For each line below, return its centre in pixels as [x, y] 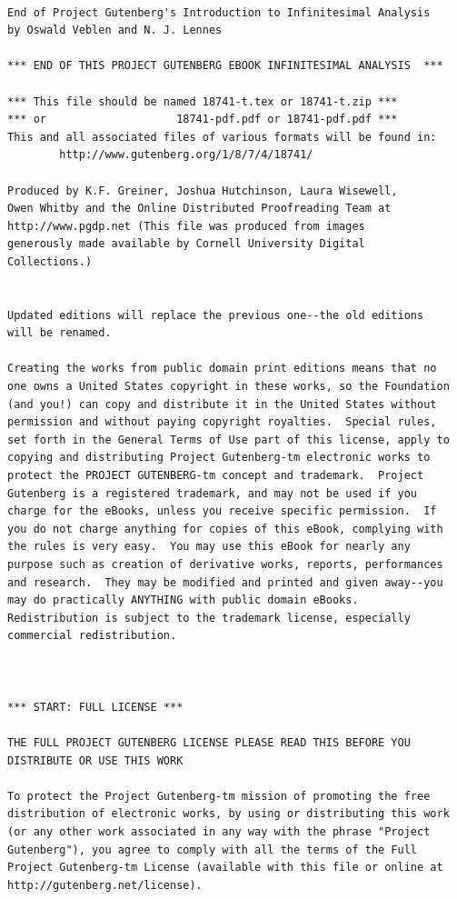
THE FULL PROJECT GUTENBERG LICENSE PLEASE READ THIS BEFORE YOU [209, 742]
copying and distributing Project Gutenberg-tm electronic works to [219, 458]
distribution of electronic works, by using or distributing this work [228, 814]
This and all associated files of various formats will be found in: [222, 137]
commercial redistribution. [92, 636]
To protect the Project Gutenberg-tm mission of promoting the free [219, 796]
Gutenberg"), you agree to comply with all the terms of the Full [213, 849]
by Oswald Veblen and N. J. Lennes [115, 30]
